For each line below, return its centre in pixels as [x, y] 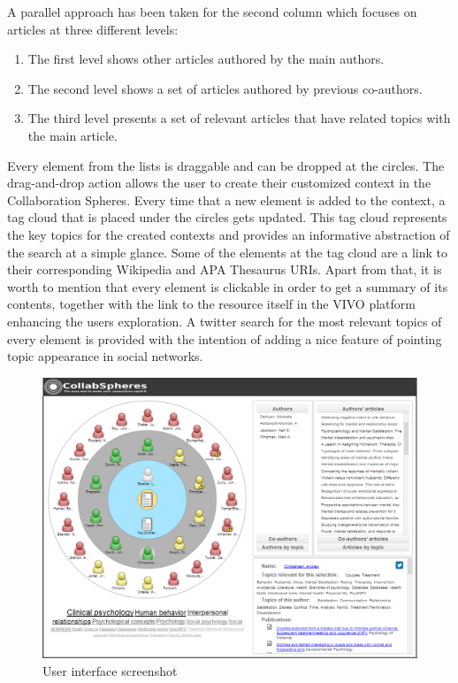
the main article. [73, 135]
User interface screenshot [110, 670]
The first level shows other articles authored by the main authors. [206, 59]
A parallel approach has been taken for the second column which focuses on [212, 12]
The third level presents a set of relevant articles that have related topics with [239, 118]
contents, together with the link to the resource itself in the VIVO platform [211, 304]
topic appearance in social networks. [105, 356]
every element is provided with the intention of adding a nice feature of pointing [225, 338]
